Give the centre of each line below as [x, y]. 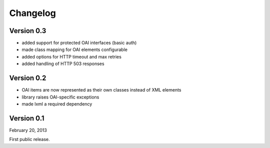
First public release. [29, 139]
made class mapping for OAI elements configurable [74, 49]
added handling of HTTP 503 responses [63, 64]
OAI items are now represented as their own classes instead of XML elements [101, 90]
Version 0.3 [28, 31]
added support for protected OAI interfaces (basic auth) [79, 43]
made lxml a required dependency [57, 104]
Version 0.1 [27, 118]
